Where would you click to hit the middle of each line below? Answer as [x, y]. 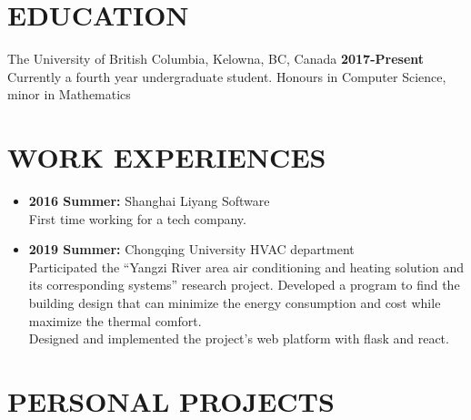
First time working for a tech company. [137, 218]
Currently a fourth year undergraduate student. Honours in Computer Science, [227, 76]
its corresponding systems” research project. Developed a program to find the [244, 285]
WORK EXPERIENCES [167, 157]
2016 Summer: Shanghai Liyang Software [149, 201]
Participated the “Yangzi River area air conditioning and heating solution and [246, 266]
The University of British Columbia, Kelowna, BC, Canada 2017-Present [216, 59]
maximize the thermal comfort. [115, 320]
